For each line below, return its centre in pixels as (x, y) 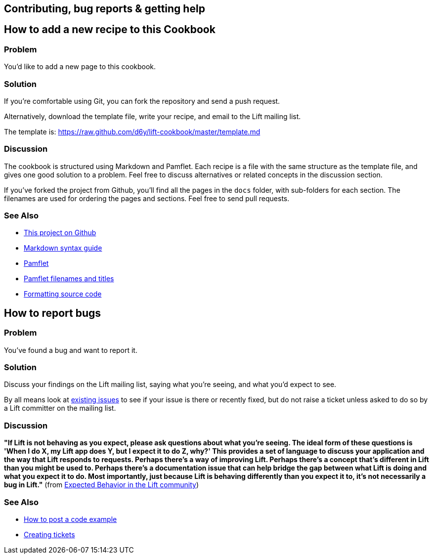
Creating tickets (49, 534)
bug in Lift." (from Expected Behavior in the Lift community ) (102, 485)
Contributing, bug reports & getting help (105, 9)
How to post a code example (70, 519)
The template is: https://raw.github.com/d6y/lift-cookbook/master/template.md (132, 131)
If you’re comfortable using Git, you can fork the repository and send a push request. (142, 101)
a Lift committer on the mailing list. (60, 408)
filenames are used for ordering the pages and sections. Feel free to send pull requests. (147, 198)
